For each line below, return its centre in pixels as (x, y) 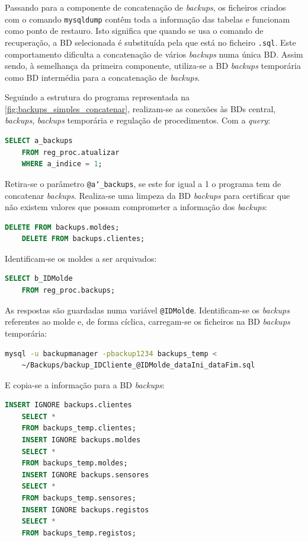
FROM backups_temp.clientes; (79, 428)
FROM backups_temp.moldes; (75, 463)
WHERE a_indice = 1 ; (62, 164)
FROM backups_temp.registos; (79, 533)
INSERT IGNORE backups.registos (85, 510)
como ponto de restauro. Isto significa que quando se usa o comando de (134, 31)
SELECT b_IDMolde (39, 279)
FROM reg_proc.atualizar (70, 152)
